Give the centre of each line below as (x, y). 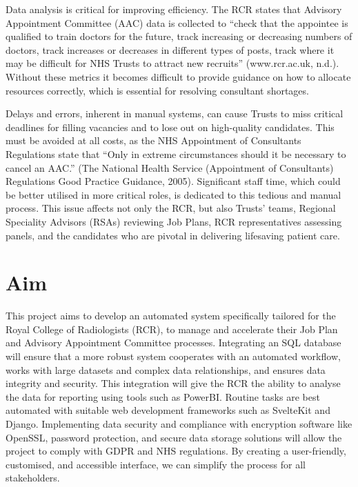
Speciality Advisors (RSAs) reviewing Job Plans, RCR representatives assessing (174, 221)
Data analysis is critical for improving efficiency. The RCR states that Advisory (174, 9)
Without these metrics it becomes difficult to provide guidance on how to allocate (178, 76)
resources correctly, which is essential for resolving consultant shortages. (157, 90)
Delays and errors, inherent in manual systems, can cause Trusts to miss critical (175, 113)
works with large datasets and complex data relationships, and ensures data (166, 369)
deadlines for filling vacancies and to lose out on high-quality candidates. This (170, 127)
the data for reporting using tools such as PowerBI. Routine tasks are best (163, 396)
